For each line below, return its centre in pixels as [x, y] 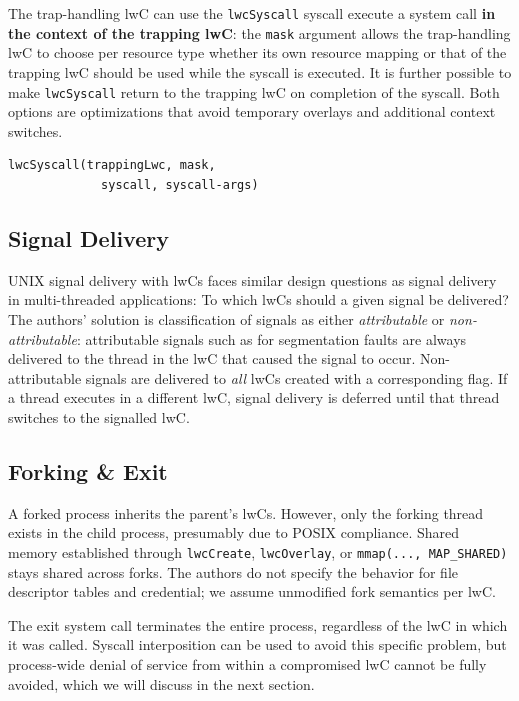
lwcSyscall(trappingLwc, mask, [112, 165]
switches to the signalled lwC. [99, 416]
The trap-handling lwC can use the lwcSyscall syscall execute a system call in [252, 13]
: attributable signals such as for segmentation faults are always [271, 338]
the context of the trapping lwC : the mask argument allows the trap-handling [259, 32]
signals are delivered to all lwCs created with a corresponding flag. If [296, 377]
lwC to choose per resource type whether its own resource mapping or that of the [257, 52]
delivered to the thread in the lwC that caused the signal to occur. [212, 358]
